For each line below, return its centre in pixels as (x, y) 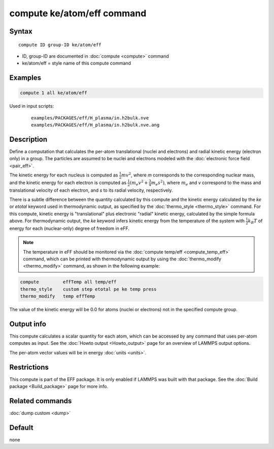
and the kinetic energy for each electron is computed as (68, 183)
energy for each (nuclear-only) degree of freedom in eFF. (69, 228)
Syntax (21, 31)
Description (28, 139)
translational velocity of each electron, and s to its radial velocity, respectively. (91, 190)
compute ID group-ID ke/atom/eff (60, 45)
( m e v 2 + (139, 183)
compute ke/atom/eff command (78, 13)
